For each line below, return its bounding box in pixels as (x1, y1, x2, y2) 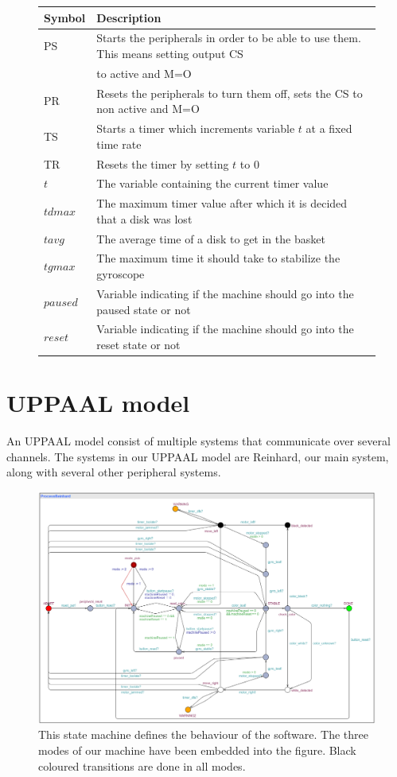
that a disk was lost (96, 210, 193, 227)
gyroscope (96, 266, 145, 282)
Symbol (44, 9, 86, 25)
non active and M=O (96, 100, 200, 117)
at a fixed (306, 120, 352, 137)
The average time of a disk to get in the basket (96, 230, 325, 247)
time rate (96, 135, 142, 152)
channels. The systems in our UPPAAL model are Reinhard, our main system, (6, 448, 389, 464)
